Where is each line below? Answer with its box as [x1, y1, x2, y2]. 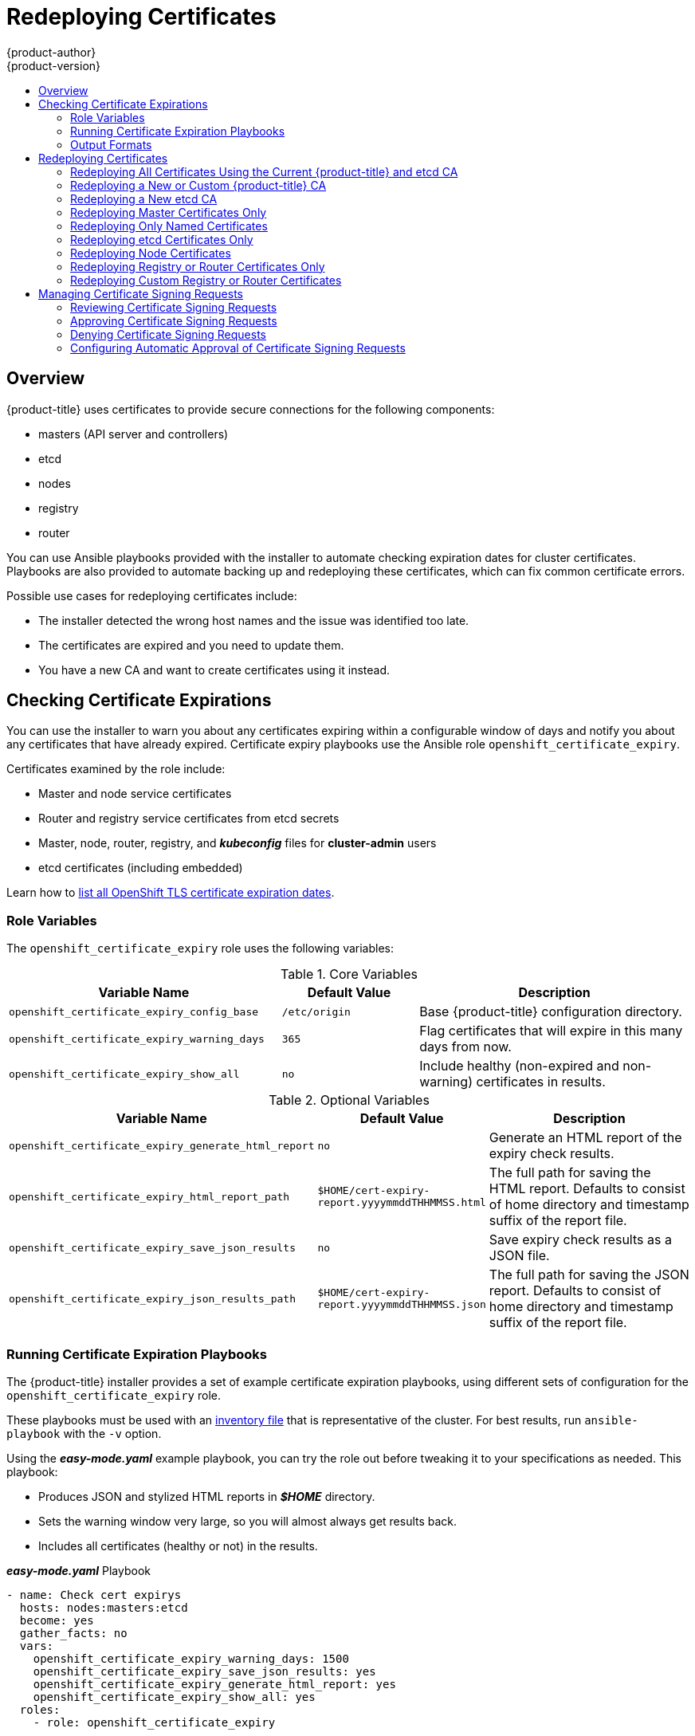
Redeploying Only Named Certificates [70, 218, 268, 233]
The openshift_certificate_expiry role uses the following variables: [6, 941, 395, 956]
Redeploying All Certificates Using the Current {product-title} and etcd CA [70, 164, 458, 179]
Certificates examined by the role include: [6, 762, 226, 776]
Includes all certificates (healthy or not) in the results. [38, 1538, 318, 1553]
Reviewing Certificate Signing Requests [70, 300, 277, 314]
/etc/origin [281, 1005, 351, 1018]
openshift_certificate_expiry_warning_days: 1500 [33, 1652, 349, 1665]
